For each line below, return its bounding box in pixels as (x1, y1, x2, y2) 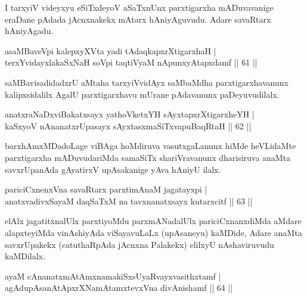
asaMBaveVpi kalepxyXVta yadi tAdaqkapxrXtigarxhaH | (5, 44, 216, 57)
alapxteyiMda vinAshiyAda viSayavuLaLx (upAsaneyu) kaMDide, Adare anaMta (5, 226, 302, 238)
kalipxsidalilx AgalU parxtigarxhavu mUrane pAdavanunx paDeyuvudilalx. (5, 88, 280, 100)
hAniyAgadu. (5, 24, 54, 37)
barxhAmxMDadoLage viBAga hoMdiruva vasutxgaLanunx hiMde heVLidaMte (5, 139, 296, 152)
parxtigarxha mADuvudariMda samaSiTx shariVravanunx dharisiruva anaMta (5, 151, 291, 163)
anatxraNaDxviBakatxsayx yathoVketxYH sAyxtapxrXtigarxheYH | (5, 108, 255, 120)
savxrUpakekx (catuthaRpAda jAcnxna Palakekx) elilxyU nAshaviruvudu (5, 238, 274, 250)
